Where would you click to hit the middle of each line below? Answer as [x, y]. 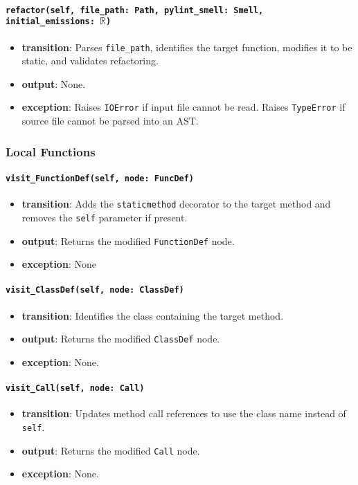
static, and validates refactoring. [90, 61]
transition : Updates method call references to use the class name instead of [184, 413]
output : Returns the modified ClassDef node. [121, 339]
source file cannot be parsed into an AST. [110, 121]
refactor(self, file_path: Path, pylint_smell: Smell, [135, 10]
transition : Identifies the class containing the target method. [153, 315]
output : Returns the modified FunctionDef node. [128, 240]
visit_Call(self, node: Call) [75, 388]
